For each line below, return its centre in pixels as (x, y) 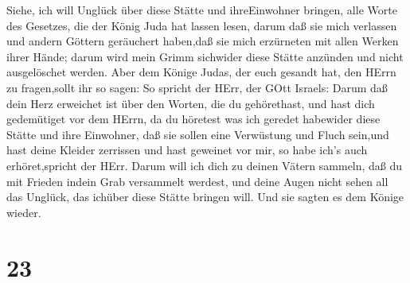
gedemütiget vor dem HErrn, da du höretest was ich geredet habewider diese (193, 119)
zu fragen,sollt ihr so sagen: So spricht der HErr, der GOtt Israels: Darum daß (197, 87)
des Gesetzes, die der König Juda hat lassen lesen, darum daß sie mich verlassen (202, 25)
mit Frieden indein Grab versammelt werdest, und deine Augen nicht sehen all (197, 181)
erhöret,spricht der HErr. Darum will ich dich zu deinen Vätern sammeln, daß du (205, 165)
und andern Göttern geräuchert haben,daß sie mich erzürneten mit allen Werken (203, 41)
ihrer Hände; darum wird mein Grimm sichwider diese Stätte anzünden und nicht (205, 56)
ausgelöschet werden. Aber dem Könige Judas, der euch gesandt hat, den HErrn (201, 72)
